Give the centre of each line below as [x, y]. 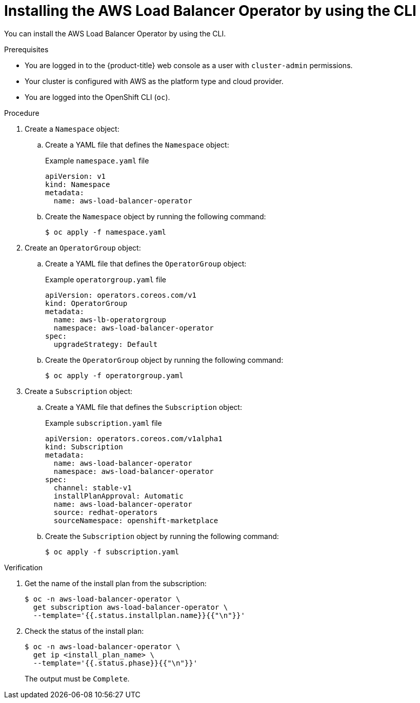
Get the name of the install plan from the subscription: [116, 583]
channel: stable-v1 [93, 488]
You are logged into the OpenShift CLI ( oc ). [97, 97]
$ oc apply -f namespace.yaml [106, 232]
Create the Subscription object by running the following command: [162, 536]
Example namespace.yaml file [97, 160]
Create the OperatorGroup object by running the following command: [164, 360]
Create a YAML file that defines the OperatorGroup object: [146, 263]
